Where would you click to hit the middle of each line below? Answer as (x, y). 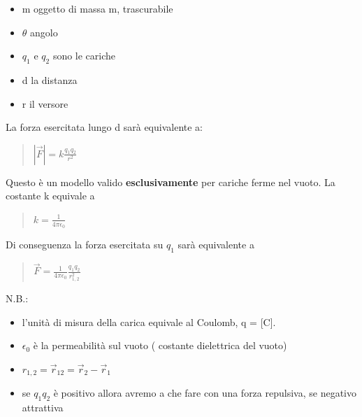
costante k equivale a (50, 196)
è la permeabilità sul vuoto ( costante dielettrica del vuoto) (160, 345)
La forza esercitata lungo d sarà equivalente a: (104, 127)
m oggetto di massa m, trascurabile (97, 8)
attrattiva (43, 408)
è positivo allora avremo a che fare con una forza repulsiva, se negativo (205, 393)
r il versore (45, 103)
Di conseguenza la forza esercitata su (85, 245)
